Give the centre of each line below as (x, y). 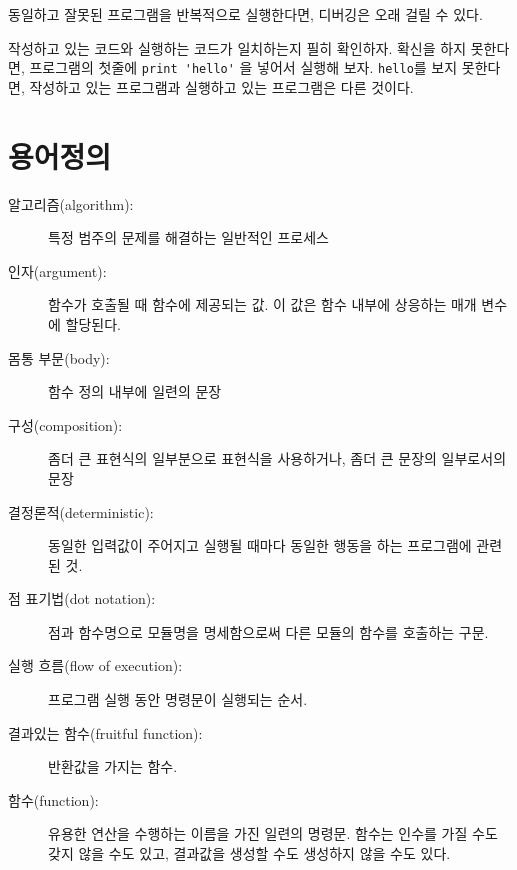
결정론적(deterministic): (81, 511)
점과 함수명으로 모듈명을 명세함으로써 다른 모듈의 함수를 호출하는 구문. (268, 631)
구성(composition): (65, 424)
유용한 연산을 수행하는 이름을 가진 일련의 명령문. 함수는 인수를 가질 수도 (273, 833)
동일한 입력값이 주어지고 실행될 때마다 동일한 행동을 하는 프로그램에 (260, 545)
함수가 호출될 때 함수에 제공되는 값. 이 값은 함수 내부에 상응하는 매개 (262, 304)
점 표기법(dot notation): (82, 598)
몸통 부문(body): (59, 357)
